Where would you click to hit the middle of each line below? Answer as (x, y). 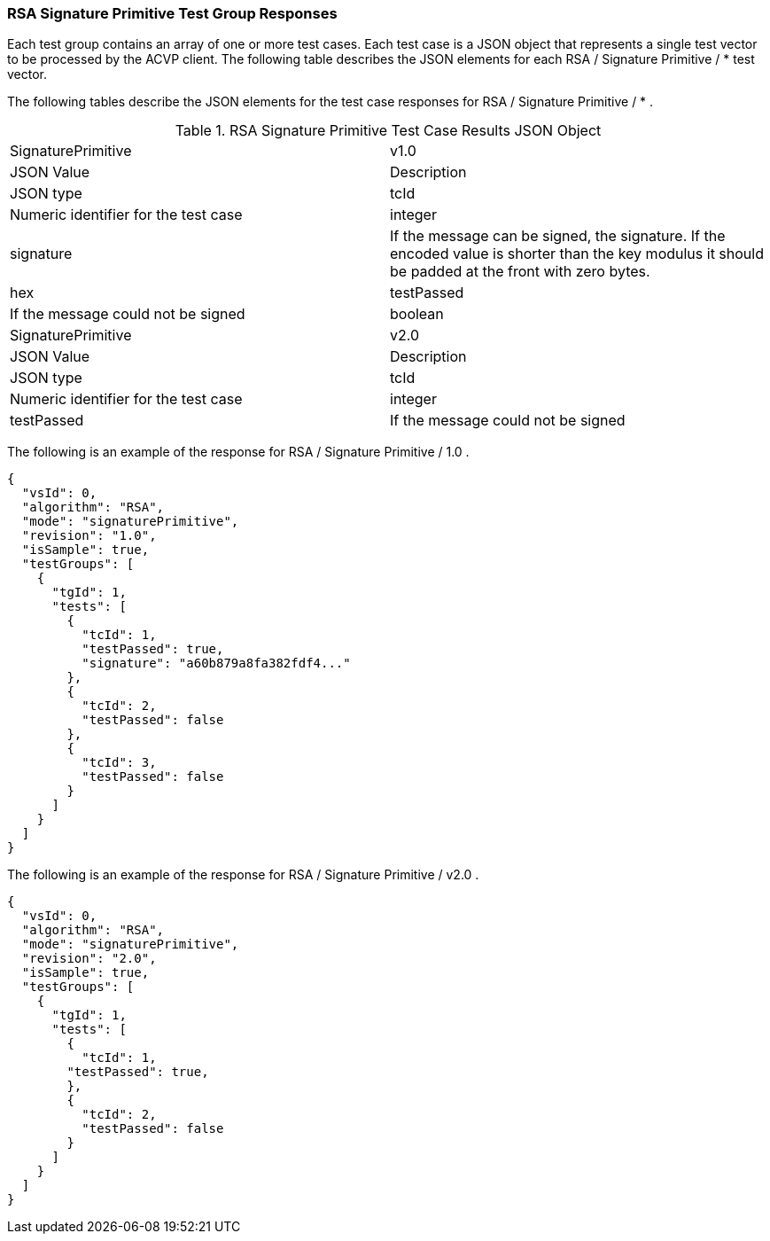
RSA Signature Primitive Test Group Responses (172, 13)
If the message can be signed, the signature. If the (558, 236)
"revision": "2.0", (89, 959)
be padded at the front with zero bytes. (520, 272)
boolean (417, 314)
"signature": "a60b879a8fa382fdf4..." (216, 663)
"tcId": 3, (119, 763)
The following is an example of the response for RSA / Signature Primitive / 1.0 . (238, 452)
